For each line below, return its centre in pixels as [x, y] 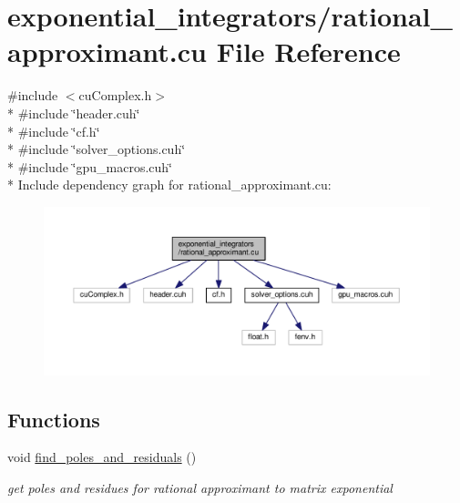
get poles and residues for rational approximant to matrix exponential [200, 487]
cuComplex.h [115, 95]
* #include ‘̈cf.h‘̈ [54, 131]
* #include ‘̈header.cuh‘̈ [74, 113]
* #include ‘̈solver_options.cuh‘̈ [97, 149]
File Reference [308, 51]
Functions [54, 419]
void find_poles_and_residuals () [102, 457]
